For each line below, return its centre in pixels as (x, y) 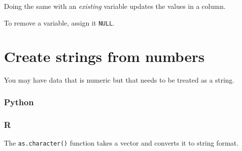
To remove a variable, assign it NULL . (59, 22)
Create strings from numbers (104, 56)
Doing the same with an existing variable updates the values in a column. (115, 6)
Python (19, 102)
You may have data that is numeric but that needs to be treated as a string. (119, 80)
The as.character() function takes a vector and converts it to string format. (121, 143)
